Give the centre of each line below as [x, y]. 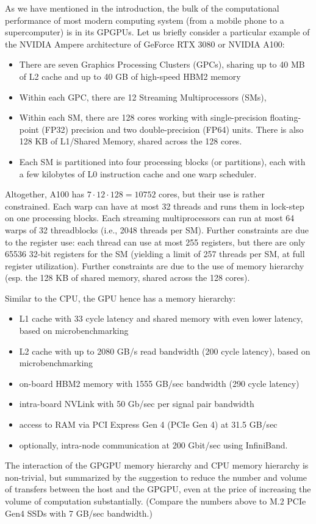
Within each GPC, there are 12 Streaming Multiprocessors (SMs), [143, 97]
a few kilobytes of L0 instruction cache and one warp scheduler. [138, 173]
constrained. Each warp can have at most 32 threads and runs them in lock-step [155, 206]
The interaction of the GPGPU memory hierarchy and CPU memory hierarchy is [157, 465]
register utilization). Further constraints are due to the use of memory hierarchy [155, 265]
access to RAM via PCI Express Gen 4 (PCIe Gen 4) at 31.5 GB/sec [148, 424]
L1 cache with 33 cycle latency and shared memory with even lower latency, [161, 318]
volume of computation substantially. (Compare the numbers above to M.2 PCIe [156, 501]
